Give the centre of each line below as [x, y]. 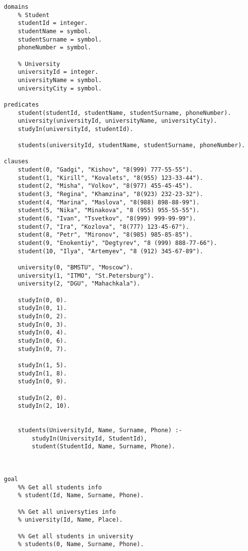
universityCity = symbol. [60, 88]
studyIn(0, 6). [42, 341]
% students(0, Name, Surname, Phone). [81, 544]
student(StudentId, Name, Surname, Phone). [103, 447]
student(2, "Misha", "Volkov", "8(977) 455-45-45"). [105, 186]
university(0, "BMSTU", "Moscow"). [75, 267]
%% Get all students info [60, 487]
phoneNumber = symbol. [54, 48]
